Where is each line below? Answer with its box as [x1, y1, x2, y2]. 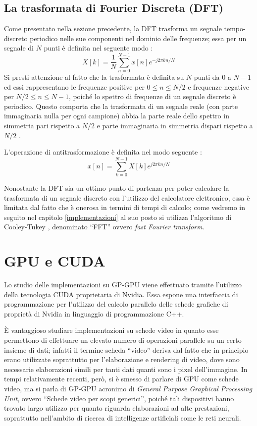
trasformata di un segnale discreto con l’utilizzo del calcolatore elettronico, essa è [4, 192, 250, 203]
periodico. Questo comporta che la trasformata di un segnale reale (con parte [4, 101, 238, 111]
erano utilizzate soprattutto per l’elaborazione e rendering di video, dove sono [4, 354, 240, 365]
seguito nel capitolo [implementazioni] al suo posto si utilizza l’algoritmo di [4, 212, 232, 222]
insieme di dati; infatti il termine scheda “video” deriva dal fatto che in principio [4, 344, 249, 355]
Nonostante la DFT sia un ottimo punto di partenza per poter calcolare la [4, 182, 229, 193]
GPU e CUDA [4, 251, 105, 271]
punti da [194, 72, 220, 82]
